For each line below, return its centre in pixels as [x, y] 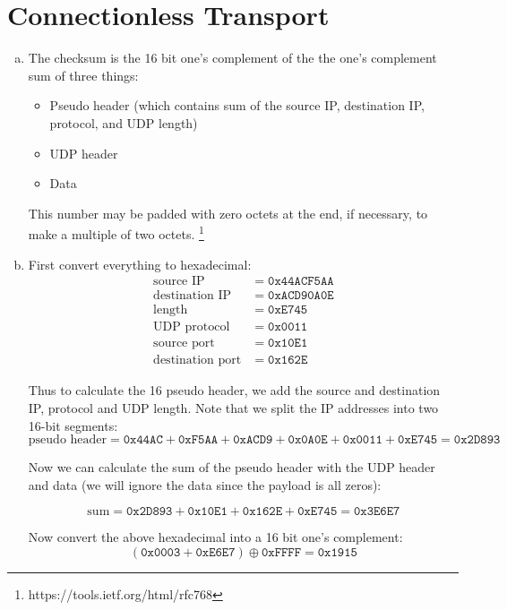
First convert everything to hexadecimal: [140, 264]
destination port [198, 361]
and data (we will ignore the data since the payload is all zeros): [205, 484]
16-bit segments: [73, 425]
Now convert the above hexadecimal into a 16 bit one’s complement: [215, 537]
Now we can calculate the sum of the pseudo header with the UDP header [232, 467]
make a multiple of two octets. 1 [116, 232]
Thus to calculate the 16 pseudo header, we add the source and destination [234, 390]
